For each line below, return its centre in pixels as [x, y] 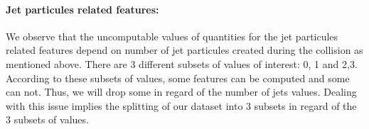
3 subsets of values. [47, 119]
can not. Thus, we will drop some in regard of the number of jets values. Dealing [181, 92]
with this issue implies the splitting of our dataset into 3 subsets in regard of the [181, 105]
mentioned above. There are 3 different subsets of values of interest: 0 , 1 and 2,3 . [182, 63]
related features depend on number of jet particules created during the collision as [184, 50]
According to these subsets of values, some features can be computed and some [178, 78]
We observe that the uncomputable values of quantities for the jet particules [172, 36]
